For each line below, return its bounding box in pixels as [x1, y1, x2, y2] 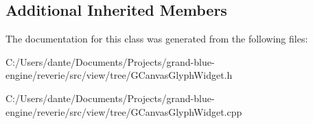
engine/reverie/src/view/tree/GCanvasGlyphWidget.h [5, 68, 233, 82]
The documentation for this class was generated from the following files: [5, 32, 308, 46]
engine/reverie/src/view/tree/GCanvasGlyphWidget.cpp [5, 104, 242, 119]
